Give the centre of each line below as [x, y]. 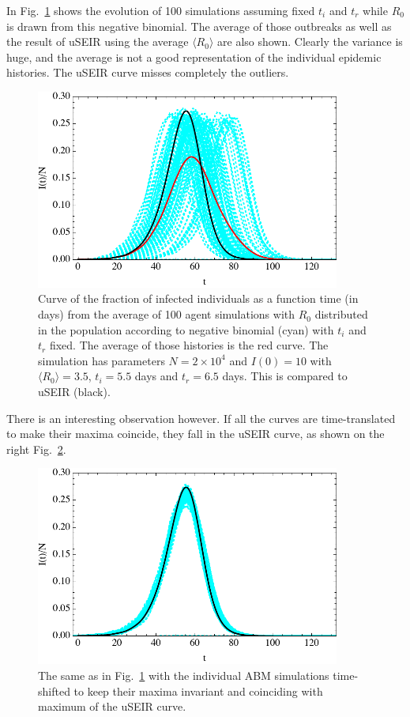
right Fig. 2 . [36, 449]
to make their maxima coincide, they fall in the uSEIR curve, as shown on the [196, 434]
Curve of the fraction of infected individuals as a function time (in [198, 298]
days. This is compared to [285, 376]
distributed [341, 314]
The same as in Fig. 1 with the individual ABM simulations [184, 675]
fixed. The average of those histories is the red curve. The [189, 345]
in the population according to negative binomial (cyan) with [186, 329]
